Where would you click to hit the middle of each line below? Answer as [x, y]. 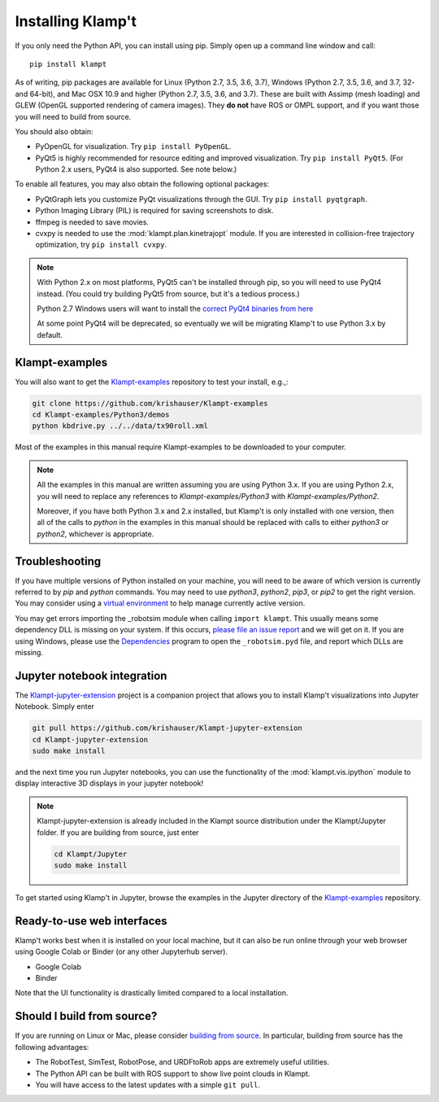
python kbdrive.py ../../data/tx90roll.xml [120, 426]
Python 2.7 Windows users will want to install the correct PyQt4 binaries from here [175, 308]
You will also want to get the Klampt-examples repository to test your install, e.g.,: [152, 382]
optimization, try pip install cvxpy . [101, 245]
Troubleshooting [58, 561]
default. [50, 335]
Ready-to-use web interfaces [91, 921]
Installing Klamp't [76, 21]
